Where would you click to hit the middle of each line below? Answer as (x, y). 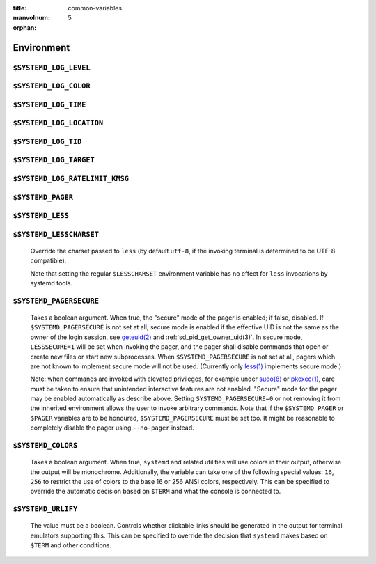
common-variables (95, 8)
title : (20, 8)
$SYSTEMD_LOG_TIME (49, 104)
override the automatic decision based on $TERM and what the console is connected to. (156, 492)
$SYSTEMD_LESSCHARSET (56, 234)
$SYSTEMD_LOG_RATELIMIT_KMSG (71, 179)
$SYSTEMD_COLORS (45, 445)
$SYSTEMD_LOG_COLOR (52, 86)
